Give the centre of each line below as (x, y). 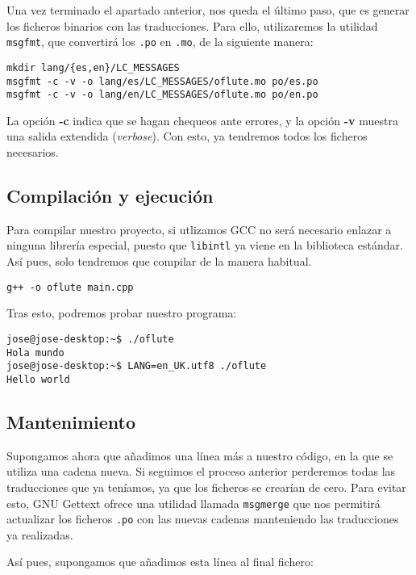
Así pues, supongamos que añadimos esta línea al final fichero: (160, 562)
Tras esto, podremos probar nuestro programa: (122, 313)
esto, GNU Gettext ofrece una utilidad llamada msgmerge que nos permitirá (193, 503)
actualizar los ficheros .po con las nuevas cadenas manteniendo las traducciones (203, 519)
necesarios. (33, 152)
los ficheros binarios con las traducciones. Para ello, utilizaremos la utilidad (192, 25)
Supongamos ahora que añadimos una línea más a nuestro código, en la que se (200, 455)
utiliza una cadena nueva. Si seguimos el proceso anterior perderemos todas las (201, 471)
